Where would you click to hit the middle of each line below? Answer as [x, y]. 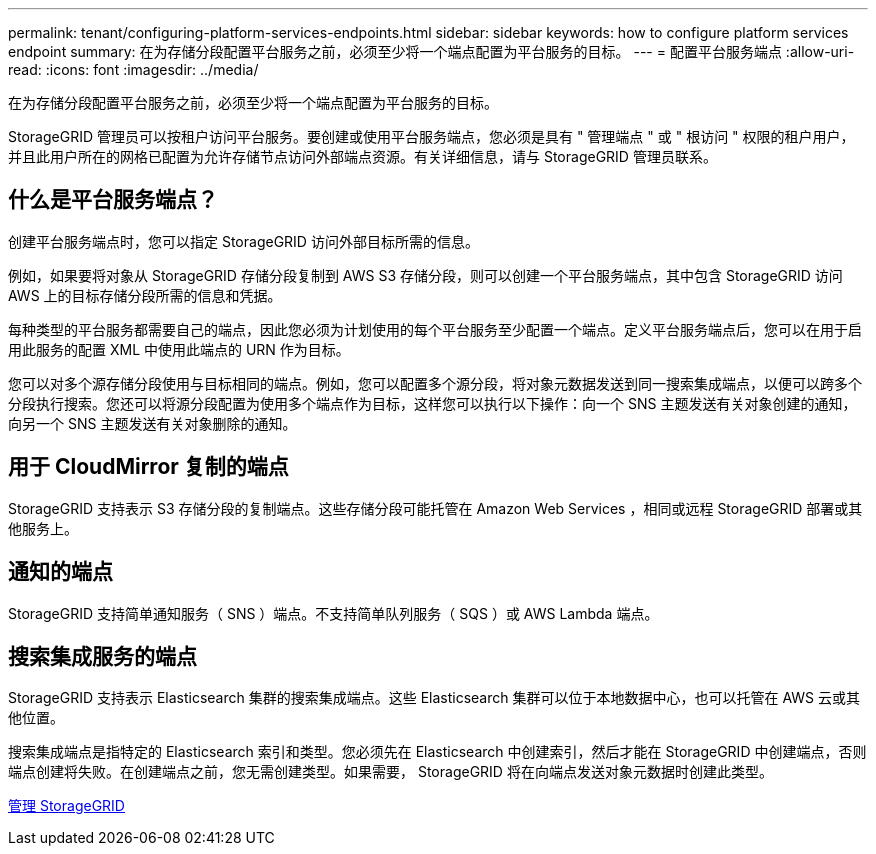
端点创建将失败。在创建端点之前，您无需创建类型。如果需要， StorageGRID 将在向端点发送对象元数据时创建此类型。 [390, 772]
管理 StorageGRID [66, 806]
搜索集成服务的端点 [102, 656]
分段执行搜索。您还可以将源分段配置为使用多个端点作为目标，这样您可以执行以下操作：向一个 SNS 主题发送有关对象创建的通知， [432, 403]
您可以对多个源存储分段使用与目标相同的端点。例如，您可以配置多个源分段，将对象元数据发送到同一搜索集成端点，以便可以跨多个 [435, 383]
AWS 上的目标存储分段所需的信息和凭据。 [145, 295]
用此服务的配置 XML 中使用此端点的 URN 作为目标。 [179, 349]
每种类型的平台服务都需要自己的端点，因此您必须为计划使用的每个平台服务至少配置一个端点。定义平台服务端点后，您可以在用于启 [435, 329]
